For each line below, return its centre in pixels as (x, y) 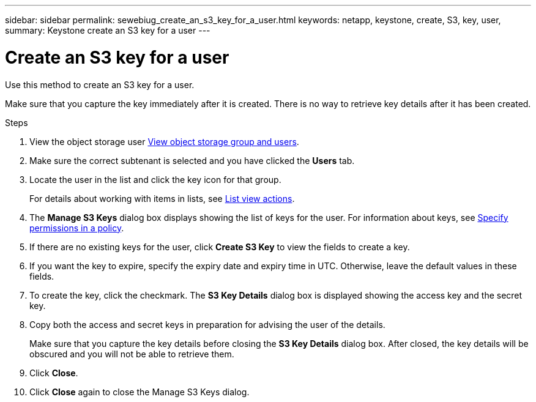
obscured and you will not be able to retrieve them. (132, 354)
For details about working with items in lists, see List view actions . (162, 198)
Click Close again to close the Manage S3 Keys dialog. (140, 392)
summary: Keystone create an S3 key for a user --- (108, 30)
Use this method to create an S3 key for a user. (100, 84)
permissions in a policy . (77, 228)
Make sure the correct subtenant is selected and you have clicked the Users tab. (192, 160)
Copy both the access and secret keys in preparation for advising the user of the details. (207, 324)
